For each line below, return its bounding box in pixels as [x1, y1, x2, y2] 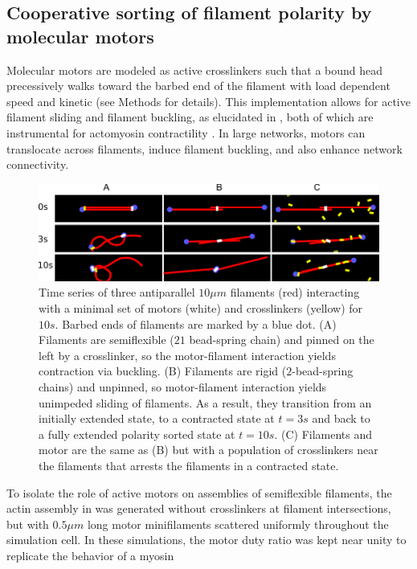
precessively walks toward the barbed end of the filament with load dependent [6, 77, 390, 94]
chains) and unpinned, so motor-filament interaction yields [39, 379, 327, 395]
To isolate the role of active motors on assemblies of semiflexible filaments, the [6, 484, 392, 501]
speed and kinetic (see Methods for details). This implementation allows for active [6, 92, 411, 109]
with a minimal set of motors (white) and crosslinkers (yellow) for [39, 300, 363, 317]
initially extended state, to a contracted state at [39, 410, 275, 427]
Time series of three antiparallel [39, 284, 195, 301]
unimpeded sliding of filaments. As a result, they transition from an [39, 394, 372, 411]
